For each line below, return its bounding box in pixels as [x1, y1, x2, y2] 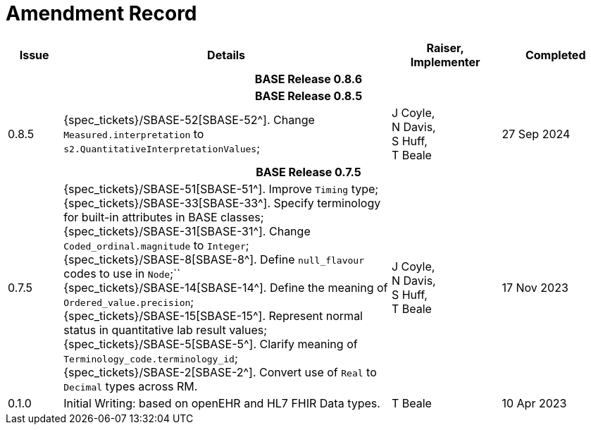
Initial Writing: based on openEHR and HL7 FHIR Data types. [63, 395, 380, 410]
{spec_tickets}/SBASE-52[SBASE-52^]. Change [63, 112, 315, 127]
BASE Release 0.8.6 [254, 71, 363, 86]
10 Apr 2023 [502, 395, 567, 410]
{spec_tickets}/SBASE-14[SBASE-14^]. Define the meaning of [63, 280, 388, 295]
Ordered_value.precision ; [63, 294, 194, 309]
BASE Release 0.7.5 [256, 164, 361, 179]
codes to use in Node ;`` [63, 266, 181, 281]
